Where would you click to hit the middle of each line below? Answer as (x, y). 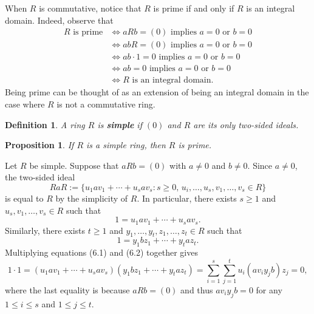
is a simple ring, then (126, 145)
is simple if (120, 124)
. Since (260, 165)
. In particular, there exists (187, 198)
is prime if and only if (194, 8)
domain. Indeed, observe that (59, 20)
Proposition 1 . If (39, 145)
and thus (197, 289)
